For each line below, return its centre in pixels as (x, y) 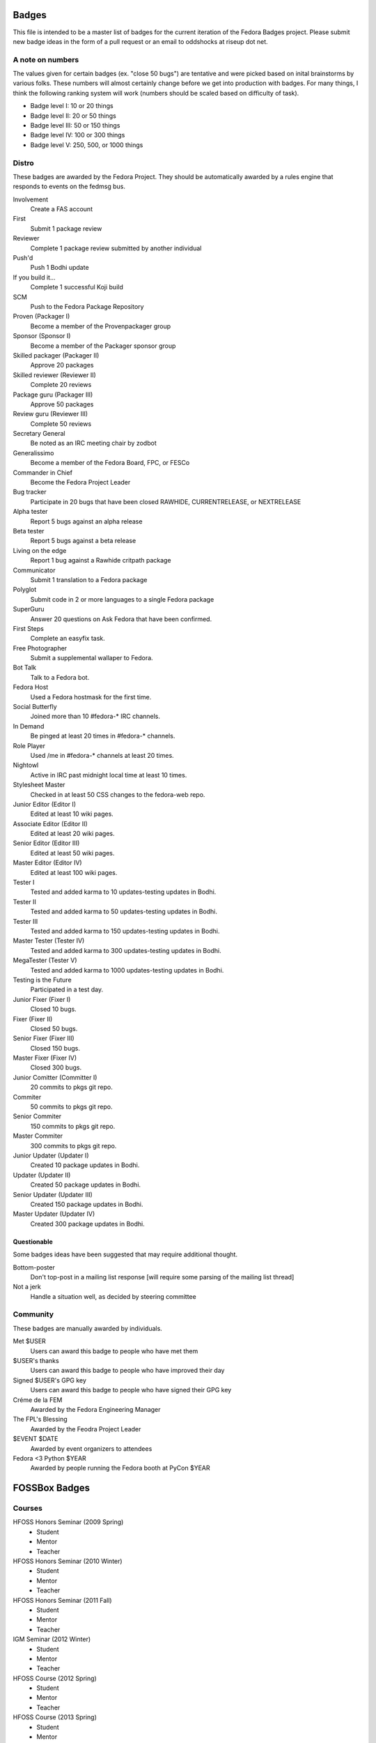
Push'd (23, 258)
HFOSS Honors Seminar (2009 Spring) (68, 1522)
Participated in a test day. (67, 989)
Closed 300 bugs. (56, 1067)
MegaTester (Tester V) (45, 960)
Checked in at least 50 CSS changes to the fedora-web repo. (118, 794)
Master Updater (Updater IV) (54, 1214)
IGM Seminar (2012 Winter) (52, 1639)
